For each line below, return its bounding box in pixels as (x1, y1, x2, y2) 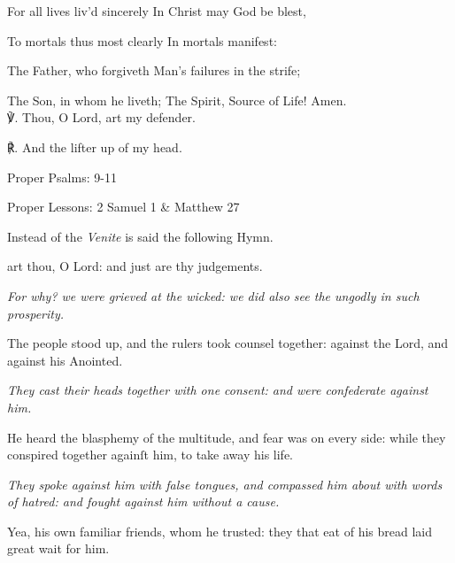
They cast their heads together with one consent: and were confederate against (7, 381, 428, 399)
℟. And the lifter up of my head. (7, 137, 182, 156)
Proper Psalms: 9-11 (7, 167, 117, 186)
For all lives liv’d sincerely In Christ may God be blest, (7, 2, 306, 19)
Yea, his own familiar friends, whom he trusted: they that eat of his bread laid (7, 521, 432, 540)
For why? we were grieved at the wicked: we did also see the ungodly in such (7, 286, 420, 305)
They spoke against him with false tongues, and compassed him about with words (7, 474, 443, 493)
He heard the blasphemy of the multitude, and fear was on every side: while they (7, 428, 446, 446)
